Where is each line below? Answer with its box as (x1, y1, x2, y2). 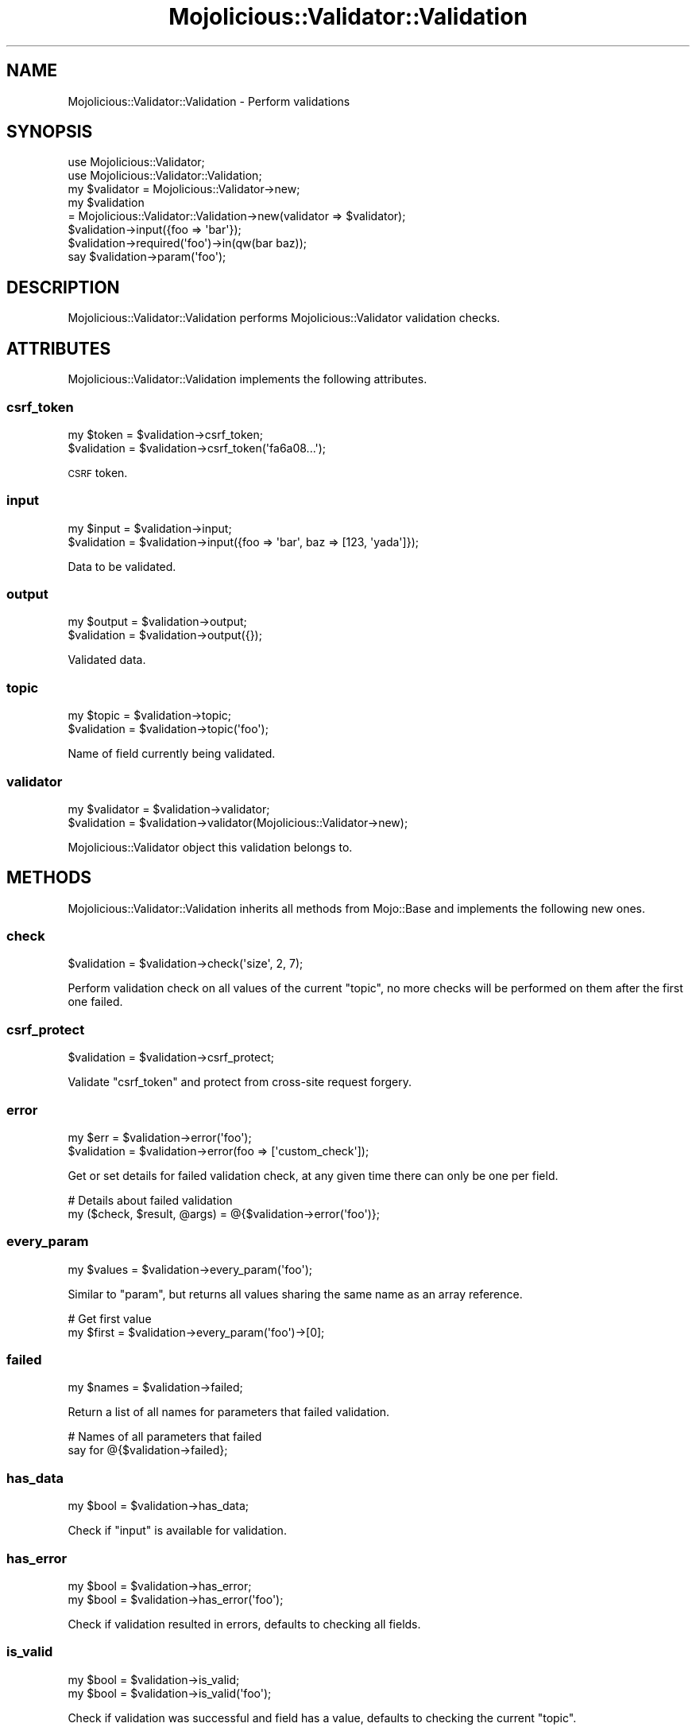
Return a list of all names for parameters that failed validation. (68, 1405, 390, 1419)
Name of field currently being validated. (68, 747, 276, 761)
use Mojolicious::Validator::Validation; (68, 169, 262, 183)
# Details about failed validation (68, 1193, 233, 1207)
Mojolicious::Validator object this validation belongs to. (68, 840, 353, 854)
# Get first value (68, 1311, 152, 1325)
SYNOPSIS (6, 122, 93, 142)
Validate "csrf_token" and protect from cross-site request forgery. (68, 1075, 412, 1089)
